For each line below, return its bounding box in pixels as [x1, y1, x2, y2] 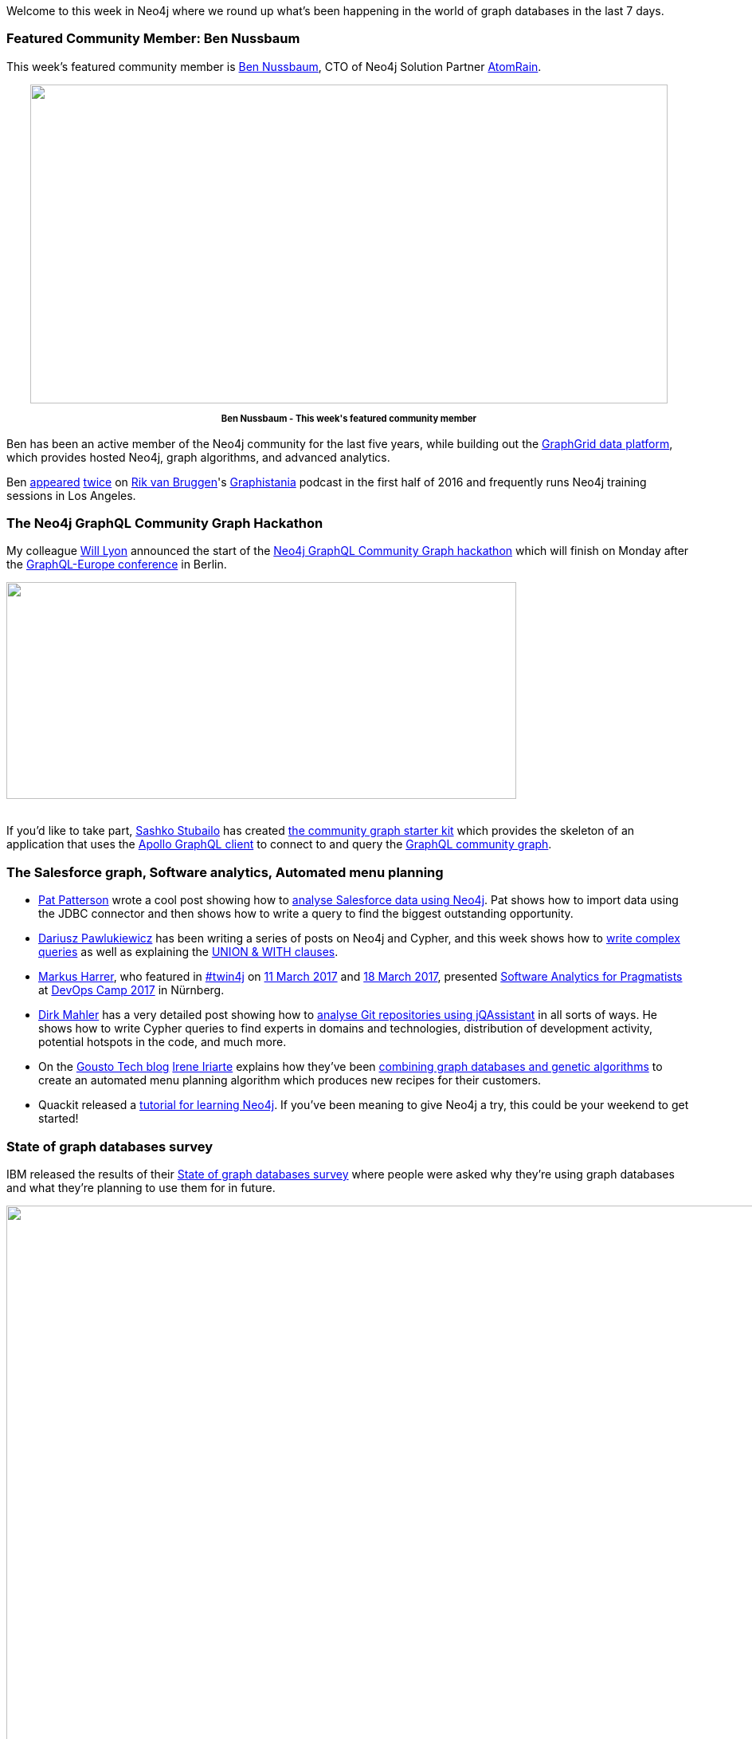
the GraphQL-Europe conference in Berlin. [6, 557, 227, 572]
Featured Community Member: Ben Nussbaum [6, 30, 300, 47]
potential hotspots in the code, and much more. [38, 1035, 287, 1049]
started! [38, 1111, 79, 1126]
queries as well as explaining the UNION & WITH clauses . [38, 945, 339, 959]
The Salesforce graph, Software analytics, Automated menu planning [6, 864, 444, 880]
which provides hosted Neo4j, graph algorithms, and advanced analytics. [6, 450, 390, 464]
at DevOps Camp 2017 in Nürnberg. [38, 983, 225, 997]
